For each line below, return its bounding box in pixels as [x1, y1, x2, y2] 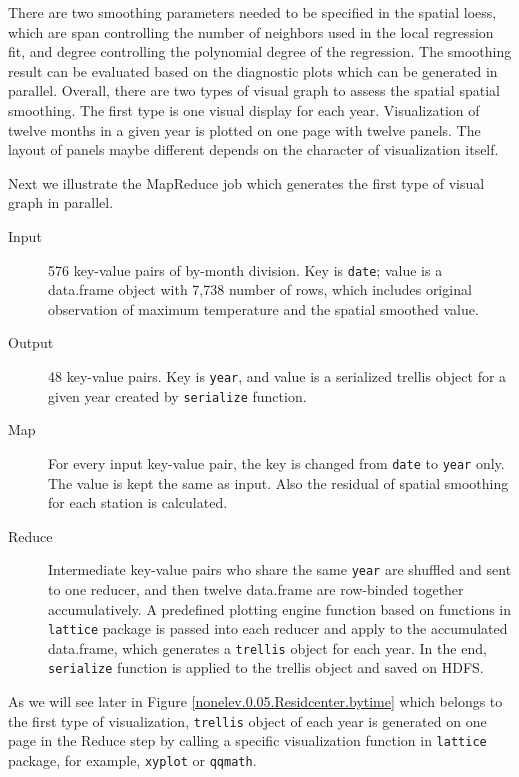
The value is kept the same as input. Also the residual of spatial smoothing [48, 472, 509, 493]
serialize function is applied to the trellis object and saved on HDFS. [48, 657, 484, 678]
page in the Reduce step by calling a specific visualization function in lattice [8, 730, 487, 751]
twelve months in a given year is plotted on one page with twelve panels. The [8, 119, 481, 140]
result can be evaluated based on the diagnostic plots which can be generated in [8, 60, 498, 81]
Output [8, 332, 54, 353]
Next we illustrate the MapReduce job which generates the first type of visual [8, 172, 485, 193]
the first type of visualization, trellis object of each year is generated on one [8, 710, 487, 731]
